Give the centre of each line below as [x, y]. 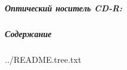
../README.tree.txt [43, 59]
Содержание [28, 33]
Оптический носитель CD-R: [63, 7]
